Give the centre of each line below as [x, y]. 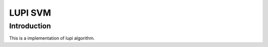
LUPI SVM [30, 13]
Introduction [30, 26]
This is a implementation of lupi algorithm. [52, 38]
